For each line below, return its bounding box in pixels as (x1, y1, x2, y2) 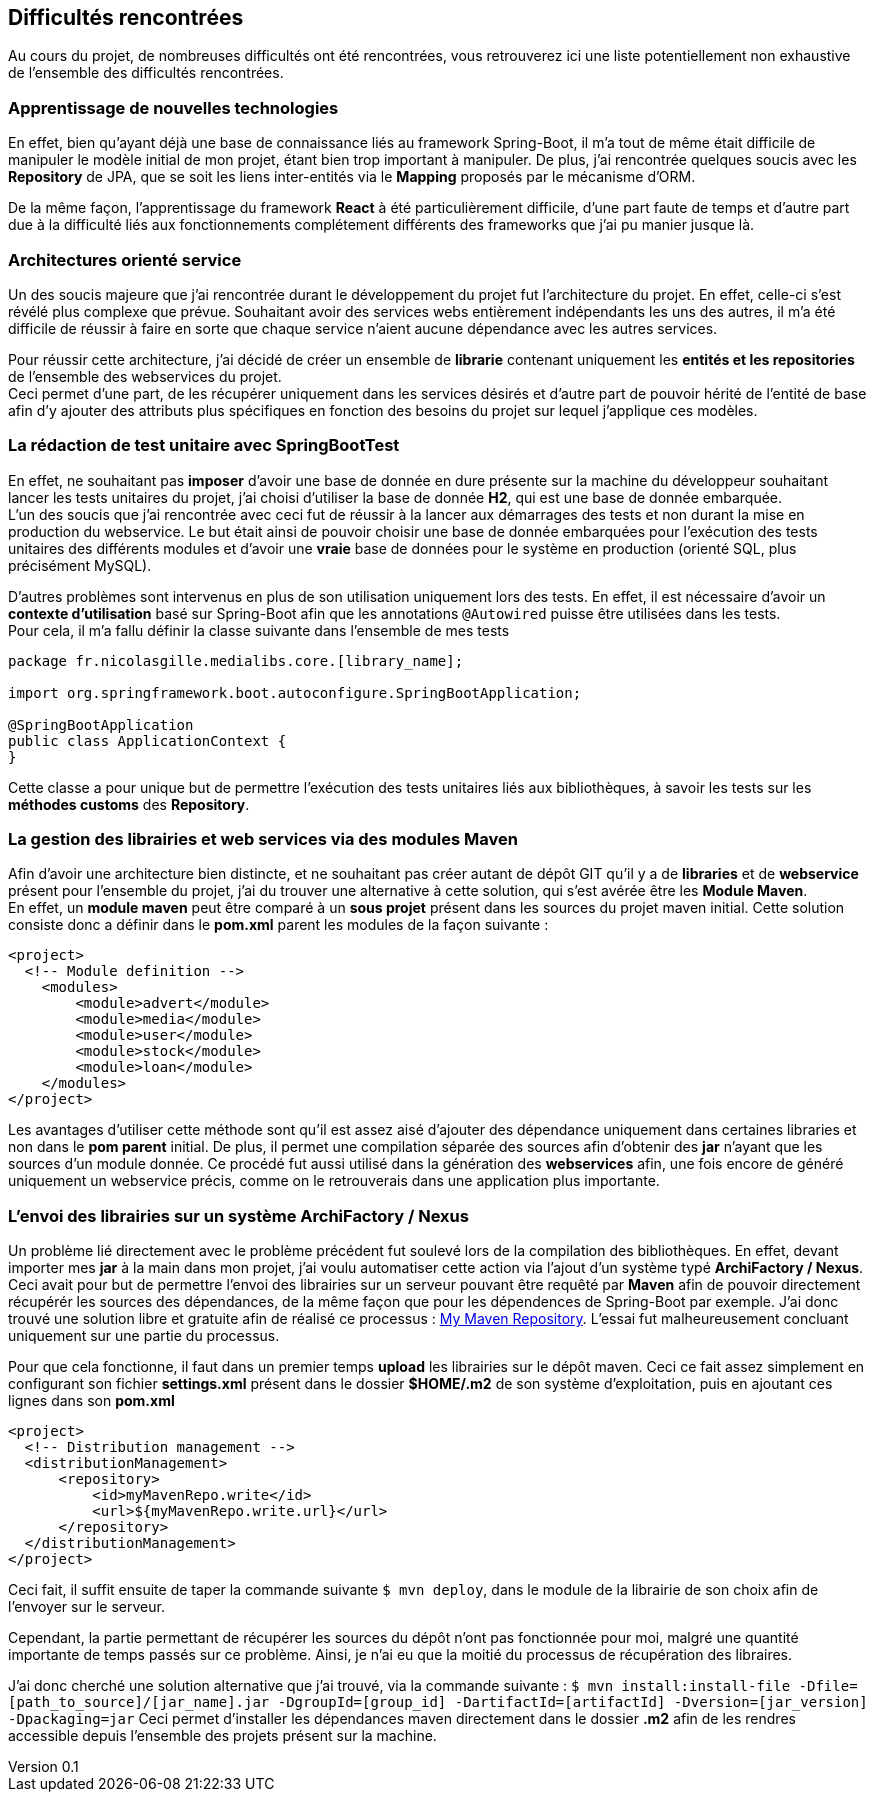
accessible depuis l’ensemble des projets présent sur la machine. (8, 1727, 437, 1745)
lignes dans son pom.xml (8, 1392, 175, 1410)
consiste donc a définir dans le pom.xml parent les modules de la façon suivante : (8, 916, 549, 934)
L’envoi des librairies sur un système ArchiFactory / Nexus (8, 1205, 469, 1226)
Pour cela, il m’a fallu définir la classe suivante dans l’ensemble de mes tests (8, 621, 510, 639)
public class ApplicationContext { (8, 732, 287, 749)
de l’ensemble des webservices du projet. (8, 367, 282, 385)
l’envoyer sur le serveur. (8, 1598, 165, 1616)
